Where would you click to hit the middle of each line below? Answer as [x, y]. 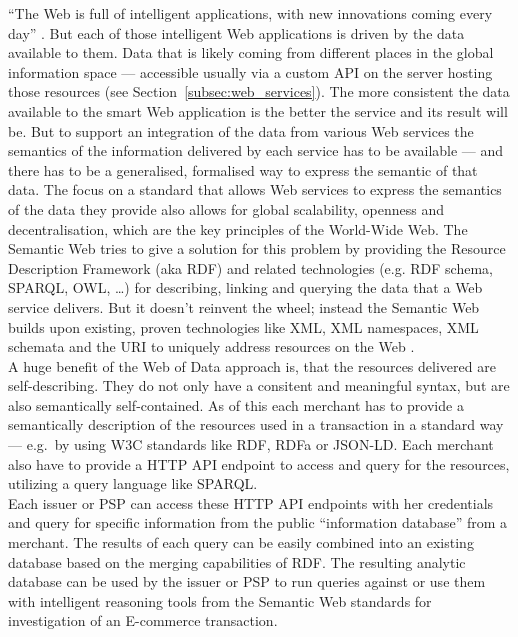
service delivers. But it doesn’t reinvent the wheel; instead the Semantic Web [244, 306]
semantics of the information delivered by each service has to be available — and [256, 150]
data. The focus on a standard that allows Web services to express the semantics [255, 189]
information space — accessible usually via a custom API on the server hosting [250, 71]
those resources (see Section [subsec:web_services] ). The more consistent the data [259, 91]
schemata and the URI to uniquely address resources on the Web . [211, 346]
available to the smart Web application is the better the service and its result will [258, 110]
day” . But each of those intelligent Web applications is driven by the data [236, 32]
